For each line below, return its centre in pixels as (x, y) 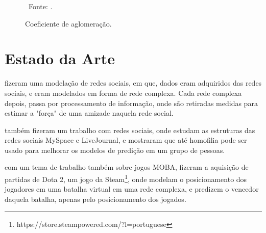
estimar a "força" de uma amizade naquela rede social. (89, 113)
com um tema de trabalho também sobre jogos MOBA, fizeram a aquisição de (127, 167)
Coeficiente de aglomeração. (68, 23)
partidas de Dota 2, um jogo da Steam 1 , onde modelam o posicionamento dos (126, 178)
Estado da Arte (60, 58)
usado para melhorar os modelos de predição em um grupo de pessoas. (115, 150)
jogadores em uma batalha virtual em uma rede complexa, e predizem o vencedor (132, 189)
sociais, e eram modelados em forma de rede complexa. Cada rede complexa (123, 93)
